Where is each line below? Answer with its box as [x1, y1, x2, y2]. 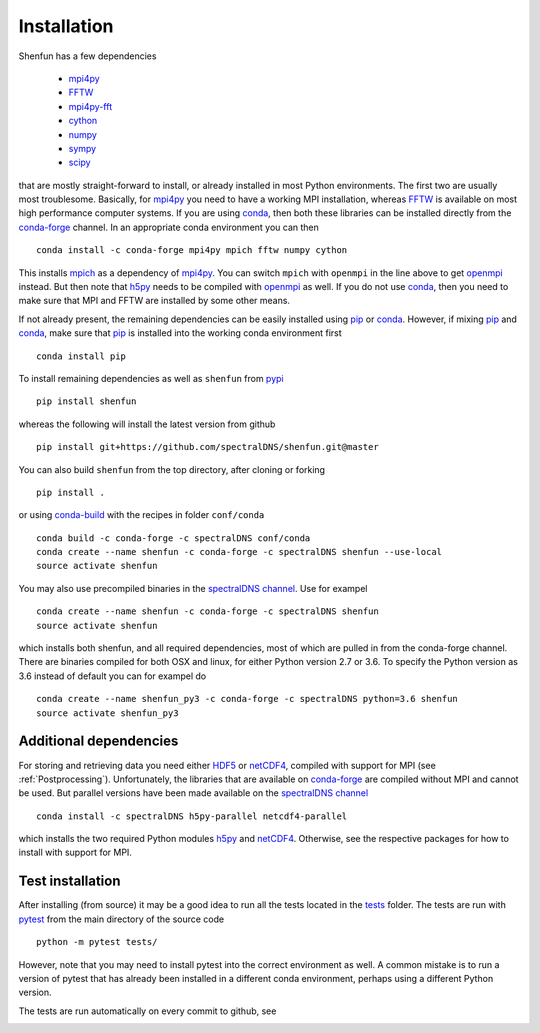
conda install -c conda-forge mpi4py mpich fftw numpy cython [36, 245, 348, 256]
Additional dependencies [18, 733, 179, 750]
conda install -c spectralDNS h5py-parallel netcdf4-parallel [36, 810, 348, 822]
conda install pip [36, 350, 127, 362]
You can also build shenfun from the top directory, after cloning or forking [18, 463, 325, 475]
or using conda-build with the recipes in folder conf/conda [18, 509, 265, 521]
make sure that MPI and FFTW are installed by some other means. [18, 295, 290, 307]
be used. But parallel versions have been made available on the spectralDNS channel [18, 787, 369, 799]
